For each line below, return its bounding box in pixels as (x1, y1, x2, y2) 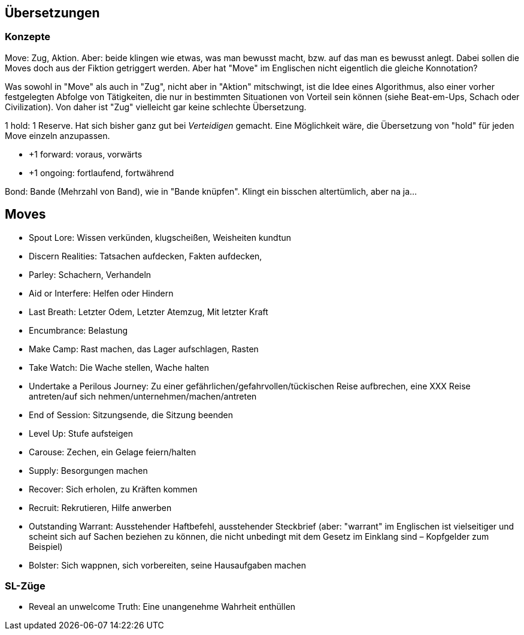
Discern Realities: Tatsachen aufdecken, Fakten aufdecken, (29, 250, 262, 261)
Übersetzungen (5, 5, 100, 20)
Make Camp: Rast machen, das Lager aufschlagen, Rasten (29, 343, 259, 354)
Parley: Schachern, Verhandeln (29, 269, 152, 280)
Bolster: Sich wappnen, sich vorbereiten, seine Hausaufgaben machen (29, 560, 306, 570)
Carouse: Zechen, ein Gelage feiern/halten (29, 446, 196, 457)
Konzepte (5, 31, 51, 43)
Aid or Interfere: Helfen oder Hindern (29, 288, 174, 298)
